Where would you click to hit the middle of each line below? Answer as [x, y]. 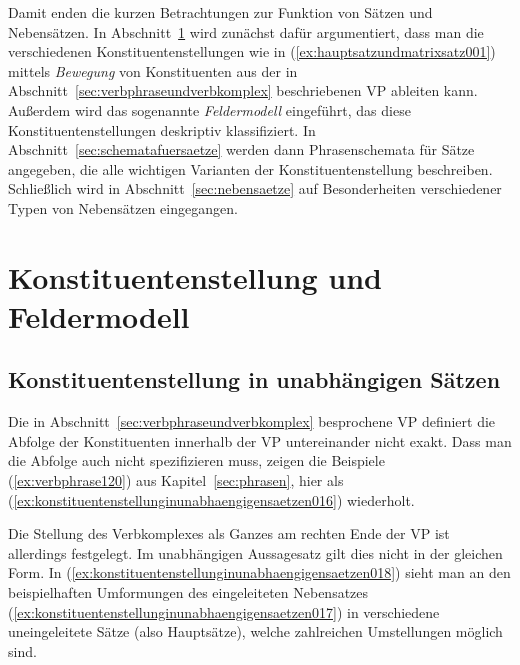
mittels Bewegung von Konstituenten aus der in [153, 70]
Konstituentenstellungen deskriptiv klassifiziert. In [162, 129]
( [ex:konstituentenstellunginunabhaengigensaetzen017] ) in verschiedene [224, 611]
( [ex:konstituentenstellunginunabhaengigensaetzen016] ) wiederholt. [211, 499]
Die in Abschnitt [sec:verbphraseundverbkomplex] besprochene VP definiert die [252, 421]
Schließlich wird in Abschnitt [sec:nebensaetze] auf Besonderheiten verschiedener [255, 188]
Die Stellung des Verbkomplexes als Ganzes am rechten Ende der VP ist [229, 533]
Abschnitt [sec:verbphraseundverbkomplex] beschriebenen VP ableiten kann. [243, 90]
